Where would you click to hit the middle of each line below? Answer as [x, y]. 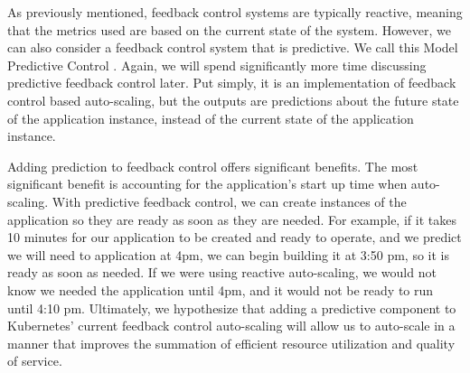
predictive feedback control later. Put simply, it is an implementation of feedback [232, 83]
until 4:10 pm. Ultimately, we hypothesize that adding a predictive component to [232, 308]
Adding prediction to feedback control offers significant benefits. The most [213, 166]
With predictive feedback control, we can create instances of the [229, 201]
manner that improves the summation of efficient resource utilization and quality [231, 343]
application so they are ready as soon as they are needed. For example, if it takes [232, 219]
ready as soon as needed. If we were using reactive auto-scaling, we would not [222, 272]
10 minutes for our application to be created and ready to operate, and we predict [235, 237]
